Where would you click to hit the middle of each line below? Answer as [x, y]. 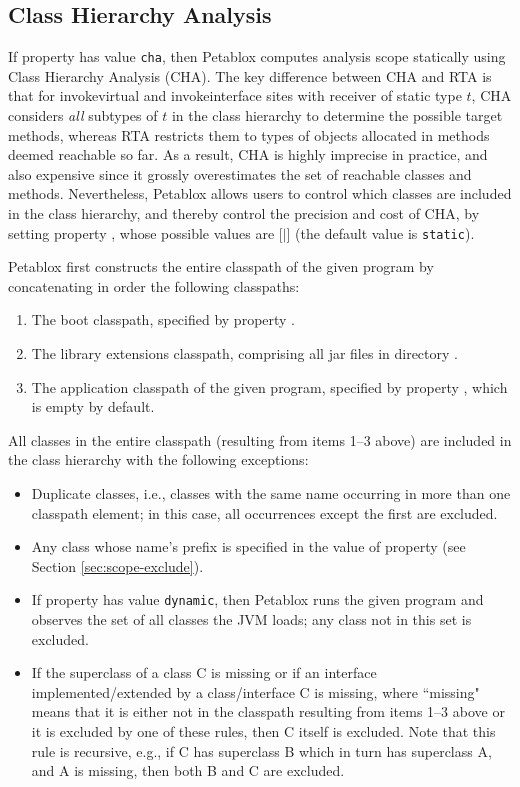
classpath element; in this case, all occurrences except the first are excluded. [264, 512]
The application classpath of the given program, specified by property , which [269, 386]
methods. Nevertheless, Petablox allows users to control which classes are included [260, 193]
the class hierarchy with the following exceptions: [158, 459]
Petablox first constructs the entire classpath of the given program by [221, 266]
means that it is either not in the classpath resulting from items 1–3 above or [268, 711]
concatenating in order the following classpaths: [154, 285]
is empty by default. [93, 406]
